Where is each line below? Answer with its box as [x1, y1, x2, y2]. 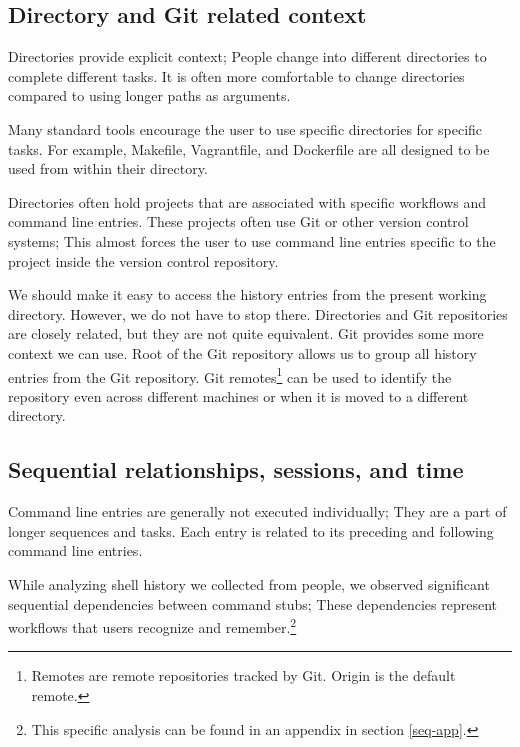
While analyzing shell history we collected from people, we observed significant [8, 573, 490, 594]
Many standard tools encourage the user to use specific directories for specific [8, 118, 483, 139]
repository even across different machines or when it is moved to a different [8, 385, 469, 406]
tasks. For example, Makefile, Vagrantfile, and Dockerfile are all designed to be [8, 138, 490, 159]
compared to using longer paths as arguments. [8, 85, 291, 106]
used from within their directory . [8, 158, 208, 179]
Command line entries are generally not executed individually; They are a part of [8, 501, 507, 522]
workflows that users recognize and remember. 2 [8, 614, 297, 637]
